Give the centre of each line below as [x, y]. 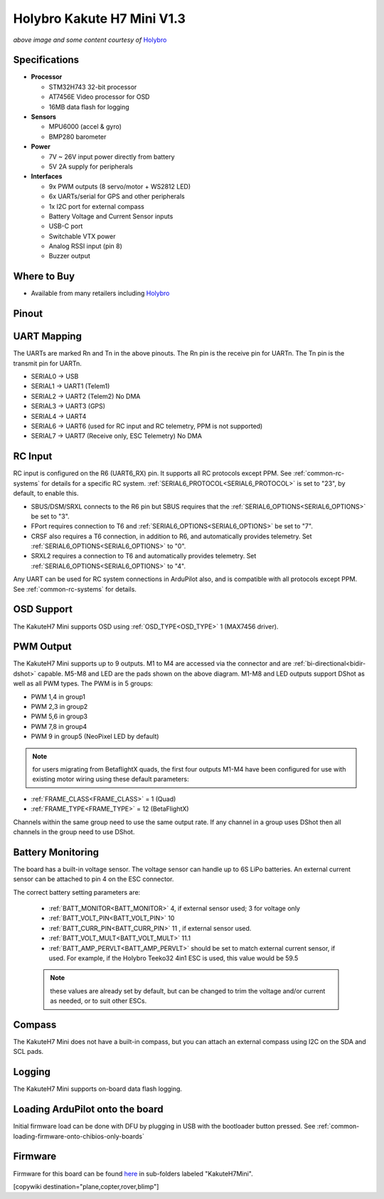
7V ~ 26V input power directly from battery [112, 156]
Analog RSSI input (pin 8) [85, 246]
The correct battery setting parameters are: [77, 892]
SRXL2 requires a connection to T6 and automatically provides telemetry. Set [144, 556]
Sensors [44, 117]
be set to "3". [50, 516]
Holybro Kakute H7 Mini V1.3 [100, 18]
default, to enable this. [46, 494]
